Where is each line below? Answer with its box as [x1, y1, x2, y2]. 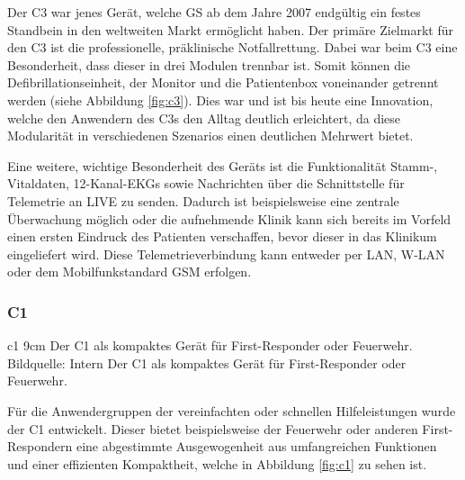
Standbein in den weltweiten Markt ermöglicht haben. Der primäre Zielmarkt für [7, 20, 453, 39]
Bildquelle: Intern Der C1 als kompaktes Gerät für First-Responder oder [7, 353, 407, 372]
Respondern [7, 437, 73, 456]
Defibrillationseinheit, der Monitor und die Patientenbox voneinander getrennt [7, 73, 439, 92]
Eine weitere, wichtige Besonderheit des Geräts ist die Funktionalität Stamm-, [7, 156, 438, 175]
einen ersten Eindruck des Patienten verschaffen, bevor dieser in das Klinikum [7, 227, 437, 246]
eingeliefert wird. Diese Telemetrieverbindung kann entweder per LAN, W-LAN [7, 244, 445, 263]
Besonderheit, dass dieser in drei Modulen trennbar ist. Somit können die [7, 55, 411, 74]
